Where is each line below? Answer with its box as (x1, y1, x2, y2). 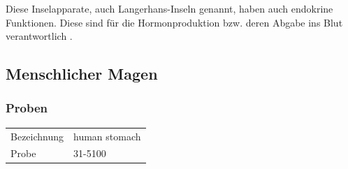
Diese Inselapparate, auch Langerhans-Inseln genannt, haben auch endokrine (6, 1, 333, 15)
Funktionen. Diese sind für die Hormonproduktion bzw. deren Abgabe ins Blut (6, 15, 343, 29)
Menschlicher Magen (6, 63, 158, 84)
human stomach (73, 128, 141, 143)
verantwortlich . (6, 29, 73, 43)
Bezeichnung (10, 128, 64, 143)
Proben (6, 99, 48, 117)
